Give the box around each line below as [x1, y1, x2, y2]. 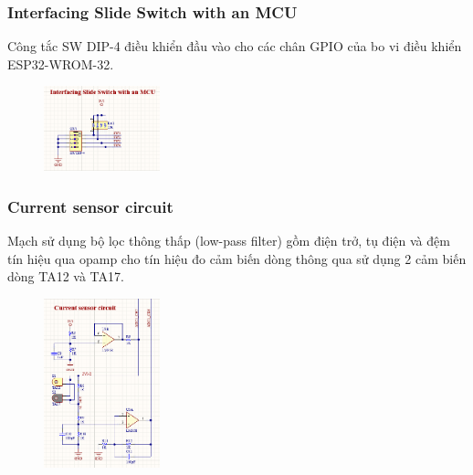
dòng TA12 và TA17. [7, 267, 124, 286]
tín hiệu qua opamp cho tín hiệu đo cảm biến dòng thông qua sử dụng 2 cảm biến [7, 248, 467, 268]
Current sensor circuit [7, 195, 173, 217]
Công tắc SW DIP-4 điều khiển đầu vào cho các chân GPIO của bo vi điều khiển [7, 37, 462, 56]
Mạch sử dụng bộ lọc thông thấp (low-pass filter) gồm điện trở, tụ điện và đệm [7, 231, 450, 250]
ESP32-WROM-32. [7, 54, 114, 73]
